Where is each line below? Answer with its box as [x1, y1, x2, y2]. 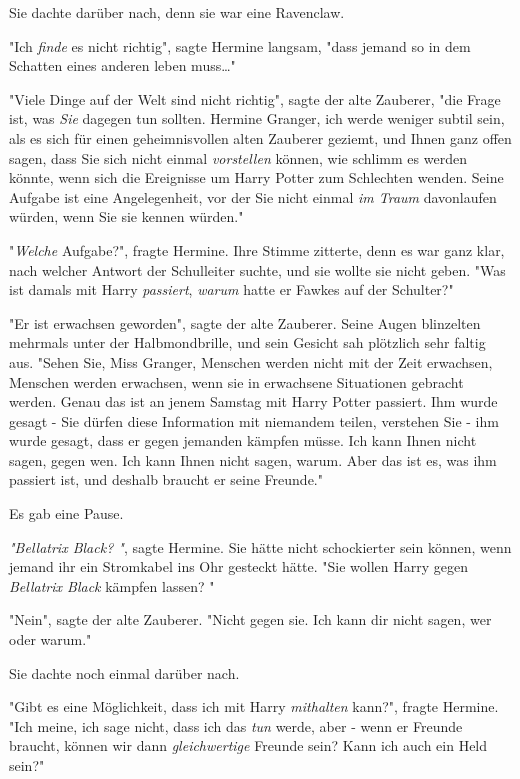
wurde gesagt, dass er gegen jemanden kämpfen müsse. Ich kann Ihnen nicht [9, 430, 477, 451]
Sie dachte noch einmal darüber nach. [9, 662, 240, 683]
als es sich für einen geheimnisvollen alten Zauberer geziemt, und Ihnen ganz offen [9, 127, 512, 148]
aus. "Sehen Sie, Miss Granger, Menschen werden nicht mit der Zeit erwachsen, [9, 351, 493, 372]
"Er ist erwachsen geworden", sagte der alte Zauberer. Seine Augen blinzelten [9, 312, 481, 333]
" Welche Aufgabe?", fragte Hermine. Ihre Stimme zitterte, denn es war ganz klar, [9, 239, 505, 260]
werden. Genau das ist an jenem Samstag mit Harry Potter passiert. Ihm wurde [9, 391, 498, 412]
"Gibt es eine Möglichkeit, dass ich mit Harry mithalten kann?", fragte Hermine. [9, 696, 499, 717]
